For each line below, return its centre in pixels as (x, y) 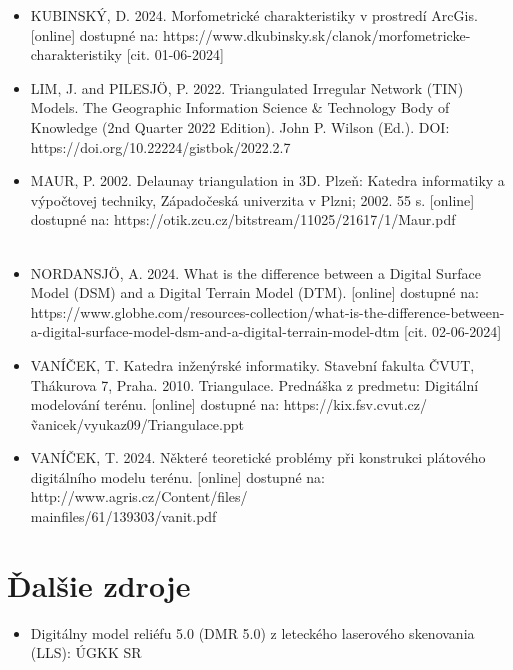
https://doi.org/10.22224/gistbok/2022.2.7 (160, 146)
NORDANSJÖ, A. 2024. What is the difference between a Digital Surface (255, 272)
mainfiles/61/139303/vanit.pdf (123, 516)
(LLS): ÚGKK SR (86, 652)
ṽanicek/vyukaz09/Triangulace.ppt (137, 423)
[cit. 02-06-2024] (453, 331)
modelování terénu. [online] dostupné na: (155, 404)
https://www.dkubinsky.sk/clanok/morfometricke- (317, 34)
